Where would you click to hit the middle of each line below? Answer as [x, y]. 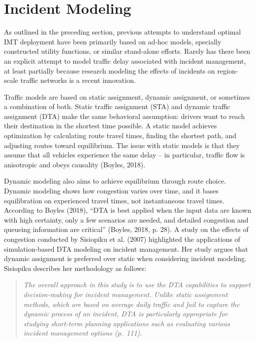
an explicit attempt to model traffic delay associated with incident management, [125, 60]
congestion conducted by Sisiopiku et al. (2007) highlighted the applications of [122, 239]
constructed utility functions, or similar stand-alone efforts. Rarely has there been [127, 51]
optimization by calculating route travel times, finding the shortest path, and [120, 135]
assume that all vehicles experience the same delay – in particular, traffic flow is [125, 155]
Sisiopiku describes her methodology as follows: [75, 268]
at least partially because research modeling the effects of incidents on [110, 70]
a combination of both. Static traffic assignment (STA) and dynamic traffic [117, 106]
